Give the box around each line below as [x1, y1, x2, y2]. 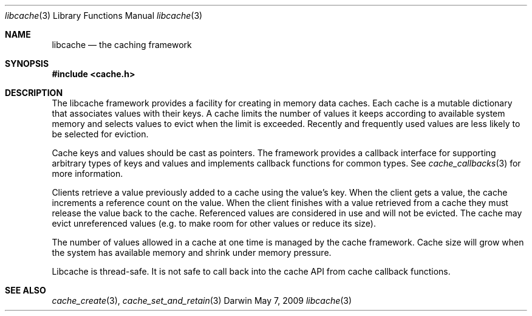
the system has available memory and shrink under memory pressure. [52, 247, 332, 258]
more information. [52, 168, 123, 179]
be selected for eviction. [52, 129, 149, 139]
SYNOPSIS [5, 58, 49, 69]
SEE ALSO [5, 285, 46, 295]
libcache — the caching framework [52, 39, 192, 50]
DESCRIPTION [5, 88, 63, 98]
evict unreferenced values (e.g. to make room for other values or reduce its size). [52, 218, 376, 228]
